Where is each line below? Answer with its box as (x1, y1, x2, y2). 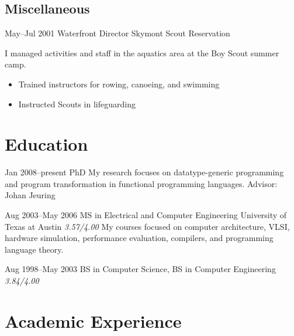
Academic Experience (5, 308, 182, 332)
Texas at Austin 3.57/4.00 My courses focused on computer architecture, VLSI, (5, 220, 290, 232)
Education (5, 132, 88, 156)
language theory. (5, 243, 64, 255)
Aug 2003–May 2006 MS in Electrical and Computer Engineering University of (5, 209, 287, 221)
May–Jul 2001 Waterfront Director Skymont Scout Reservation (5, 27, 230, 39)
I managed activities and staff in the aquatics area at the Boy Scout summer (5, 46, 279, 59)
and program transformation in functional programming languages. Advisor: (5, 177, 278, 189)
